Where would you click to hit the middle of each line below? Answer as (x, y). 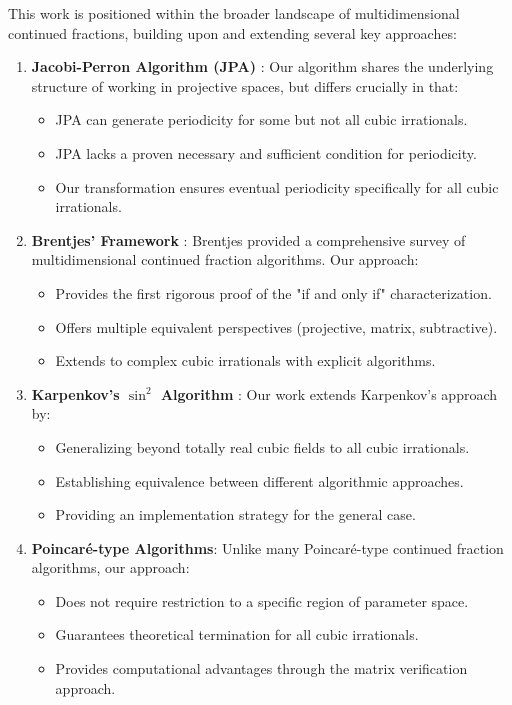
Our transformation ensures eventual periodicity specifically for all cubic (277, 186)
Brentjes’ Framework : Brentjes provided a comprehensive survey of (248, 239)
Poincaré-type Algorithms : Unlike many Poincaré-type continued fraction (267, 547)
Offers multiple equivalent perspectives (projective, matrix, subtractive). (276, 326)
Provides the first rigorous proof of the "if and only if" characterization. (273, 292)
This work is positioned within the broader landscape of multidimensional (234, 13)
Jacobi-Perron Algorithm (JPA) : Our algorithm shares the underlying (262, 66)
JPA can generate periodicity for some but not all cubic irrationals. (261, 119)
